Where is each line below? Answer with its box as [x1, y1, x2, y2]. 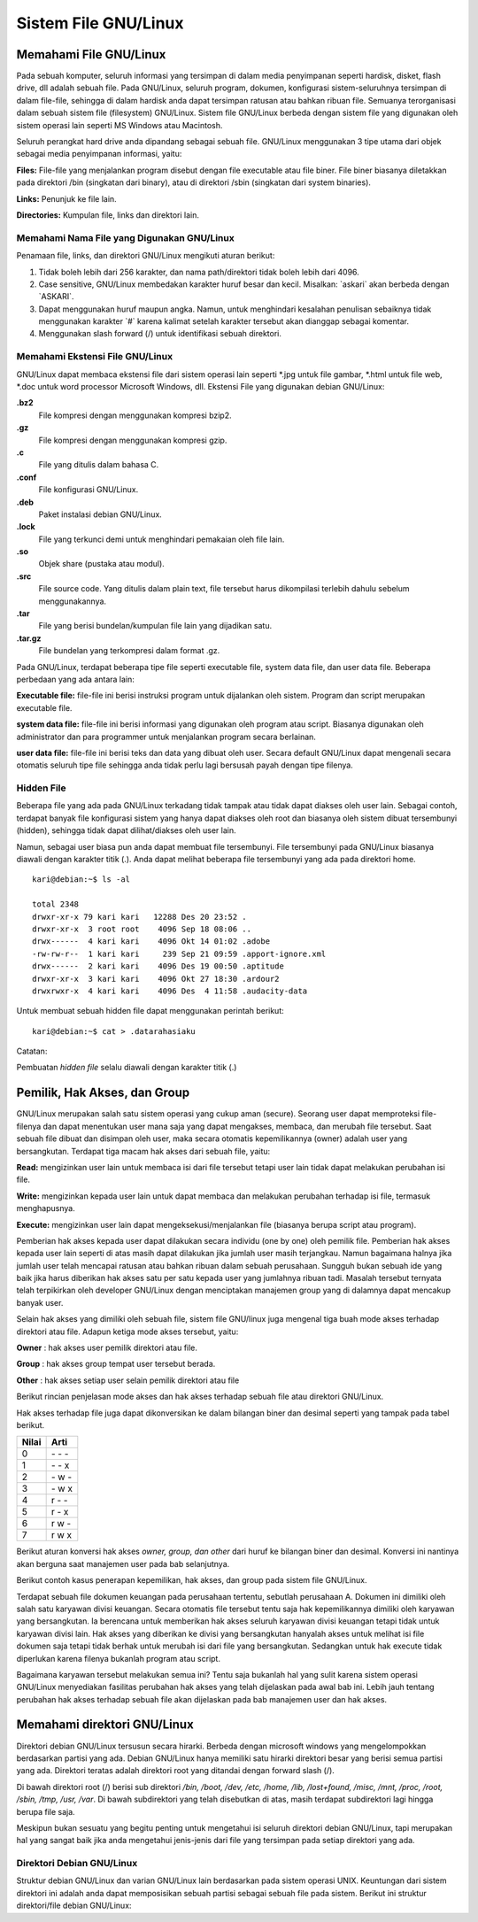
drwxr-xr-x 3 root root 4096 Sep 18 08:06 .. [32, 923, 252, 934]
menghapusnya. [16, 1203, 75, 1214]
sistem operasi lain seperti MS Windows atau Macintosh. [16, 120, 223, 130]
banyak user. [16, 1297, 64, 1308]
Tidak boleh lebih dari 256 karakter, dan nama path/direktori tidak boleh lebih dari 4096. [38, 266, 360, 277]
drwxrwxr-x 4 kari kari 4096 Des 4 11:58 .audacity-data [32, 985, 308, 996]
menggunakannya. [38, 596, 106, 606]
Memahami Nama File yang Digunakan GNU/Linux [16, 231, 235, 243]
